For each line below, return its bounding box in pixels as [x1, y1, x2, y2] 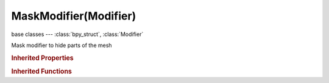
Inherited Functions [11, 67, 73, 76]
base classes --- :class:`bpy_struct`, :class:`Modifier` [11, 31, 144, 38]
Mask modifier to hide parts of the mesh [11, 41, 112, 49]
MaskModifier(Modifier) [11, 9, 136, 23]
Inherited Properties [11, 54, 74, 62]
